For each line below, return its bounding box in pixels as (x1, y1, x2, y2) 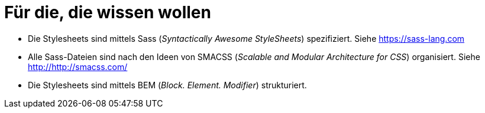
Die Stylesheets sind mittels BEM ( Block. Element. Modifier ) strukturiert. (28, 79, 307, 90)
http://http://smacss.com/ (28, 61, 128, 72)
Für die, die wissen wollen (4, 2, 211, 22)
